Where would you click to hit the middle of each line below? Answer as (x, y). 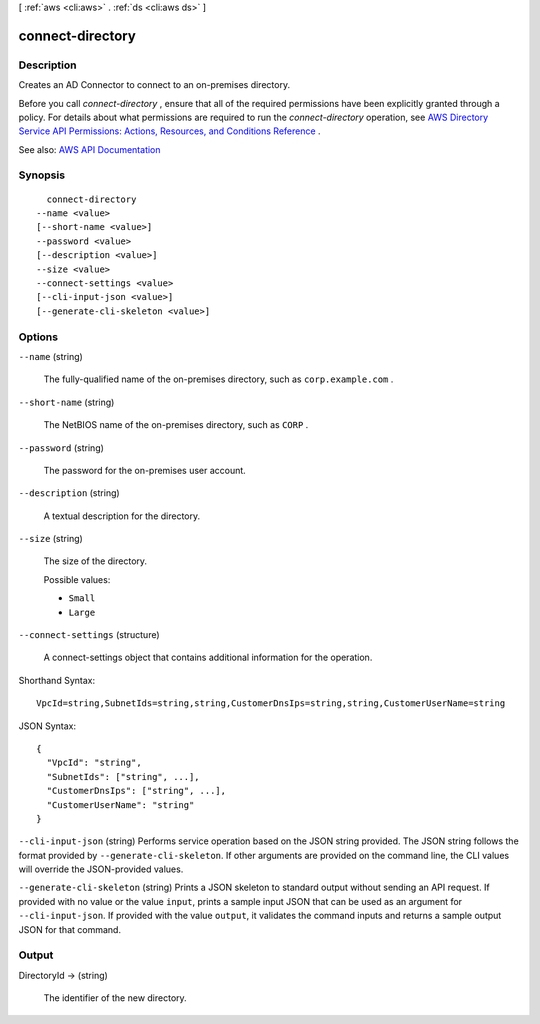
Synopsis (41, 175)
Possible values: (77, 579)
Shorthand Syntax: (56, 680)
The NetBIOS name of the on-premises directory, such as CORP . (176, 425)
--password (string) (61, 447)
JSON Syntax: (47, 726)
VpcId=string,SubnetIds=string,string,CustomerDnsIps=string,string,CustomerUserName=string (271, 703)
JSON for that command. (70, 929)
